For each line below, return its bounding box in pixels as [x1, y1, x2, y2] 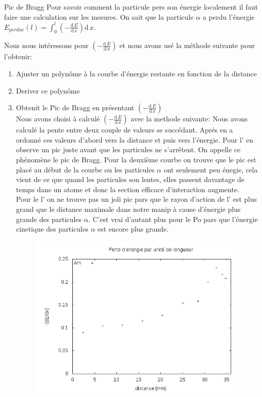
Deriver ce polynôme [16, 85, 80, 96]
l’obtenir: [4, 51, 32, 62]
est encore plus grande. [98, 224, 169, 234]
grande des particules [16, 213, 82, 224]
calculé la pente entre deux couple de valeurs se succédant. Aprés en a [16, 124, 233, 135]
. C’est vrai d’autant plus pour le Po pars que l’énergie [88, 213, 258, 224]
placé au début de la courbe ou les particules [16, 164, 155, 174]
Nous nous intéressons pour [4, 40, 89, 51]
